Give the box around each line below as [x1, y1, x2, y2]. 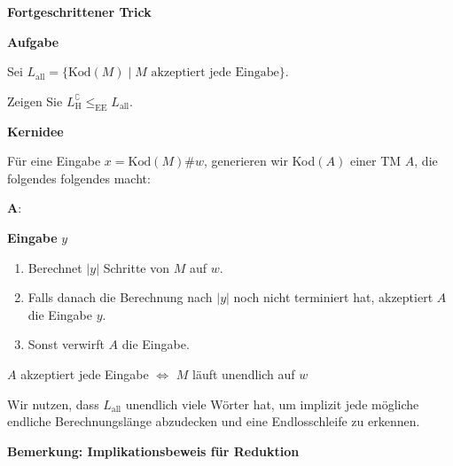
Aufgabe [7, 32, 59, 50]
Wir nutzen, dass [7, 394, 99, 413]
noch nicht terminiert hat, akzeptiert [233, 288, 433, 307]
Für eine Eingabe [7, 151, 101, 170]
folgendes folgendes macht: [7, 168, 151, 187]
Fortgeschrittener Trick [7, 3, 152, 20]
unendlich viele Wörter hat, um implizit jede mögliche [125, 394, 419, 413]
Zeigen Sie [7, 91, 63, 110]
